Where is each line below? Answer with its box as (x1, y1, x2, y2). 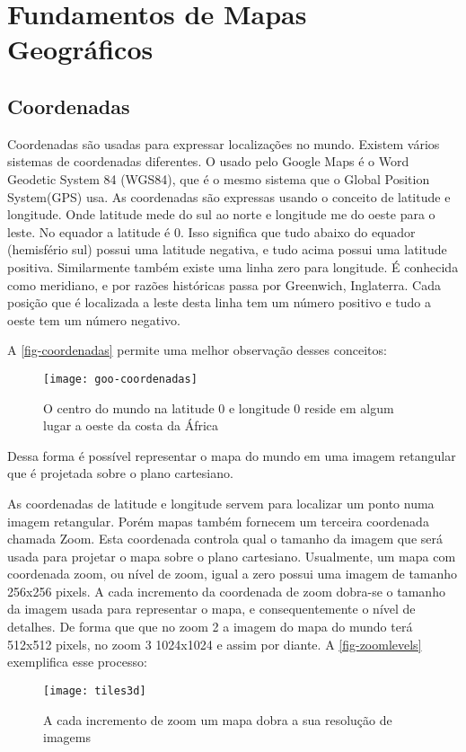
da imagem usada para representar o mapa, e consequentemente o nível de (7, 599, 416, 618)
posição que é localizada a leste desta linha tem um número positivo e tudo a (7, 293, 432, 312)
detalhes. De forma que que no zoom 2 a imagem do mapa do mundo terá (7, 617, 413, 636)
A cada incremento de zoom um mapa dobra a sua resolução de (43, 710, 392, 729)
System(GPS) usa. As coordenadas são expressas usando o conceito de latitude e (7, 187, 451, 206)
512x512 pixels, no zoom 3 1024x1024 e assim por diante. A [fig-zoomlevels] (7, 634, 422, 653)
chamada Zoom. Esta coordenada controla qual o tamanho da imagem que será (7, 529, 444, 548)
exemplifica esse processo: (7, 652, 147, 671)
